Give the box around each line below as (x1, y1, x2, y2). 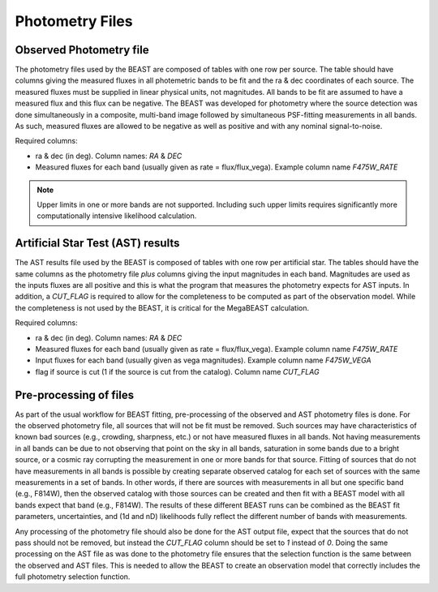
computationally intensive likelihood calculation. (36, 211, 197, 221)
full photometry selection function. (15, 572, 131, 581)
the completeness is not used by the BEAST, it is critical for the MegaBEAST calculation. (15, 302, 310, 312)
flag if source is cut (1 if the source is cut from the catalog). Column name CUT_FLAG (35, 367, 320, 376)
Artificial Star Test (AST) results (15, 236, 180, 251)
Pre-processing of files (15, 388, 134, 401)
